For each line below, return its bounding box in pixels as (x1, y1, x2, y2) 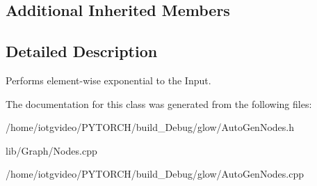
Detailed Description (6, 40, 158, 62)
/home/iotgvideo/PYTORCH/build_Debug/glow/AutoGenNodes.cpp (6, 166, 304, 181)
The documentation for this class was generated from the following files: (6, 96, 312, 111)
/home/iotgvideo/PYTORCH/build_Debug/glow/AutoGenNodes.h (6, 120, 294, 134)
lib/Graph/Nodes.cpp (6, 143, 97, 157)
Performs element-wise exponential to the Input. (6, 72, 211, 87)
